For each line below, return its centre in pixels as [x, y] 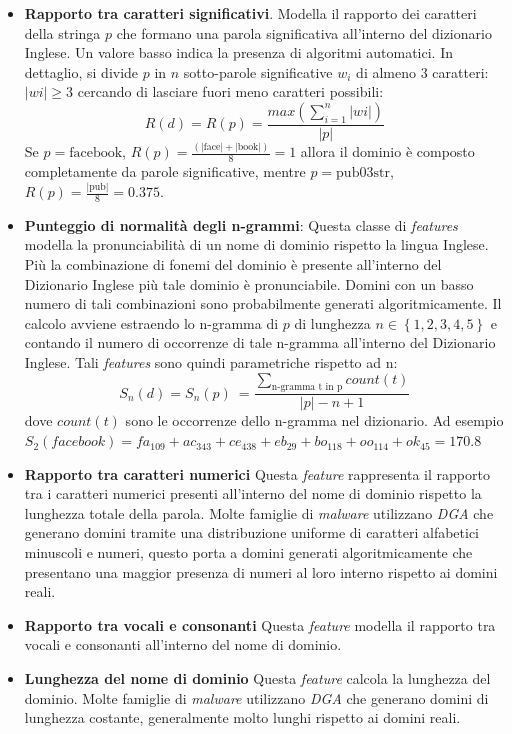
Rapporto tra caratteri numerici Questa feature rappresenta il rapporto [257, 473]
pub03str [363, 173]
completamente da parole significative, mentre [165, 171]
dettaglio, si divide [81, 71]
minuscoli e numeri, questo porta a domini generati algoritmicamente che [248, 552]
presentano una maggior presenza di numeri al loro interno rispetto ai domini [261, 571]
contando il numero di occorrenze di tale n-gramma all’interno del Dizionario [260, 342]
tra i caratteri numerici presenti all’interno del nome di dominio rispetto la [253, 493]
